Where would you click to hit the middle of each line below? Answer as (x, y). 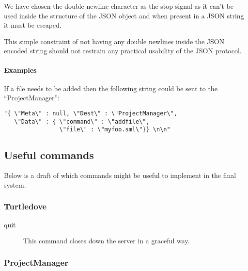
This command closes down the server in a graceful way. (107, 241)
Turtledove (25, 206)
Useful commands (49, 155)
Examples (20, 70)
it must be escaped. (33, 25)
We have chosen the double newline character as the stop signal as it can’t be (119, 6)
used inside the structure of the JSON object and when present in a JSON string (124, 15)
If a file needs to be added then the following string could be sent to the (111, 88)
